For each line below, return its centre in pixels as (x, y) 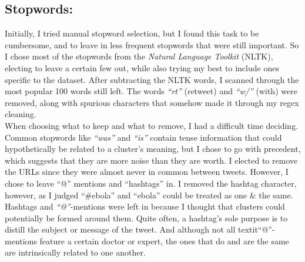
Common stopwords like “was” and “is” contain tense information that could (143, 137)
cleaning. (21, 114)
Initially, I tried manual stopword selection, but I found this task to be (132, 33)
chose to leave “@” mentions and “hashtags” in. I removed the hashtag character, (151, 183)
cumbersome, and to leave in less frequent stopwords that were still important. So (152, 44)
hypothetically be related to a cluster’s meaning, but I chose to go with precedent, (153, 149)
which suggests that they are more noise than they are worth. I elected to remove (151, 160)
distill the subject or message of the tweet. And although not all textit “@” (138, 229)
